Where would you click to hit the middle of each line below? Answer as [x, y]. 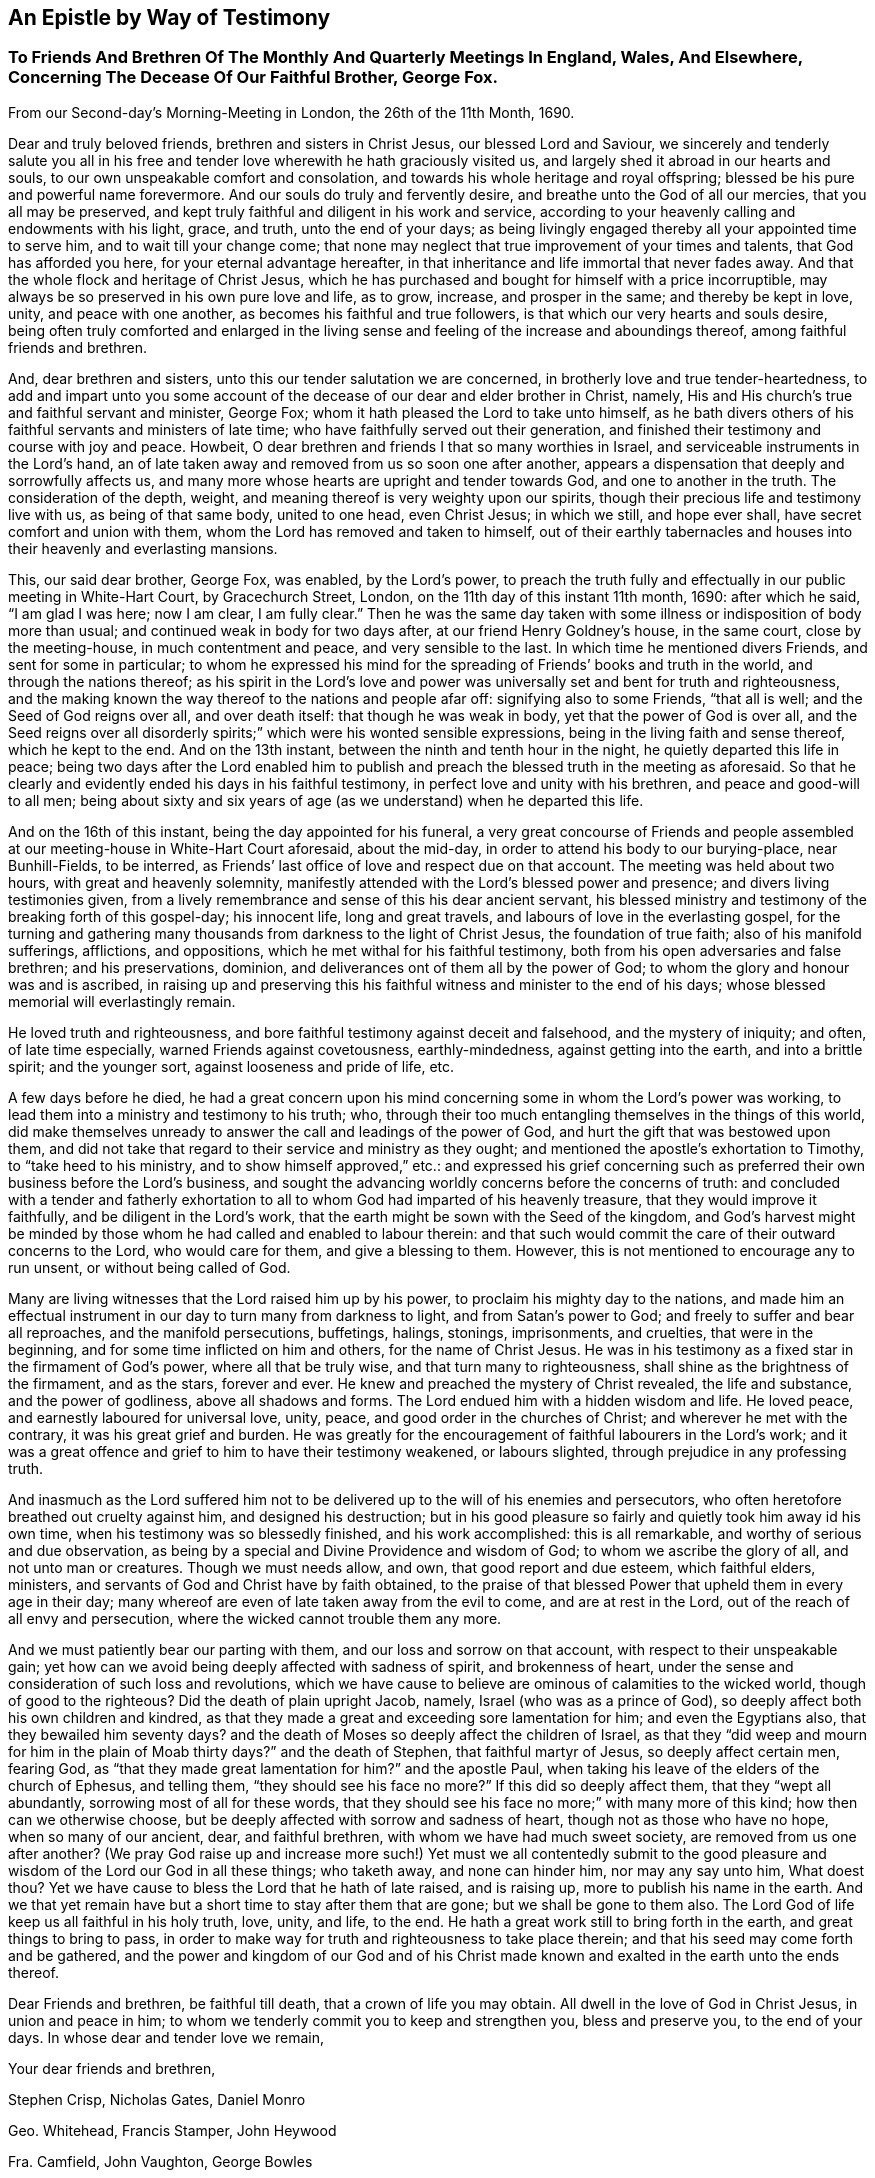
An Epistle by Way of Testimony [169, 17]
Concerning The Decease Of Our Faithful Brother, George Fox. [253, 77]
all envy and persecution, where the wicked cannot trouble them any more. [255, 1618]
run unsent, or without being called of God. [149, 1267]
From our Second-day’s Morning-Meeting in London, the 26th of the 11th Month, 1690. [291, 112]
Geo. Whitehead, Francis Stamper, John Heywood [172, 2130]
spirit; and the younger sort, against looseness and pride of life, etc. [231, 1066]
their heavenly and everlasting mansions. [143, 548]
